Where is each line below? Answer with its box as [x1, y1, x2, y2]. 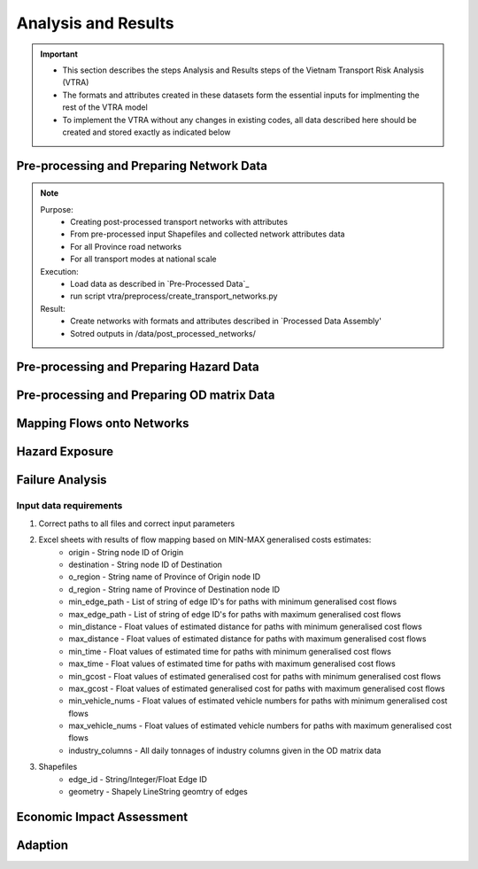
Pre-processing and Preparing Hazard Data [16, 360, 260, 375]
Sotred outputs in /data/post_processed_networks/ [70, 328, 256, 338]
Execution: [40, 266, 79, 276]
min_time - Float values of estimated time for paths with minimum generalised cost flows [68, 646, 391, 656]
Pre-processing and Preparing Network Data [16, 158, 267, 173]
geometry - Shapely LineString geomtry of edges [68, 787, 248, 797]
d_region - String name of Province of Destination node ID [68, 584, 281, 594]
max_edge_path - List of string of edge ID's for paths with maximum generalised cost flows [68, 609, 402, 619]
